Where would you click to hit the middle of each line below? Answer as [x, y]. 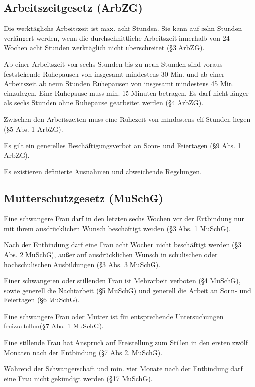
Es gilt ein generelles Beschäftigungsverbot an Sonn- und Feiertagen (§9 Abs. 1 [123, 145]
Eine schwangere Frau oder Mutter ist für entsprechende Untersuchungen [114, 316]
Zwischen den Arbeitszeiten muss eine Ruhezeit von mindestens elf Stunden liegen [127, 119]
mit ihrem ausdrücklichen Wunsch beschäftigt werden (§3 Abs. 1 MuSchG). [117, 228]
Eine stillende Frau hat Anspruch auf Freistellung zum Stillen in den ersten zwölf [126, 342]
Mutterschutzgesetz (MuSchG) [84, 198]
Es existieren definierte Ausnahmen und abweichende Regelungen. [103, 171]
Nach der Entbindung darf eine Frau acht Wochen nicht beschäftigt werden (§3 [123, 245]
